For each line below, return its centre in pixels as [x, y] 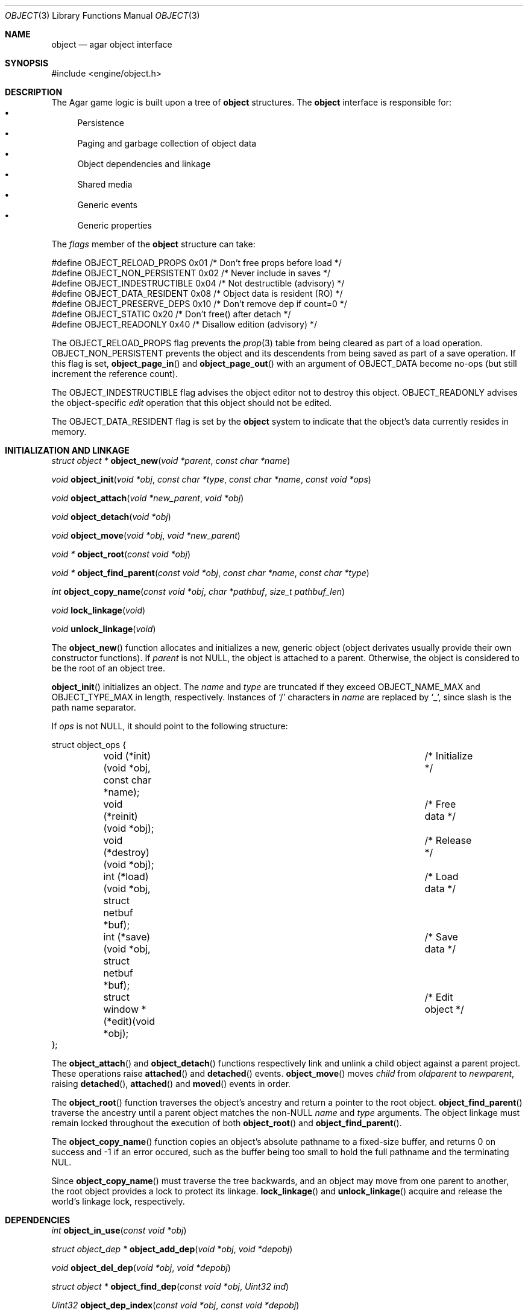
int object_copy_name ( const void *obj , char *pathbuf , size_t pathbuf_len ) [198, 591]
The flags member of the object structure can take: [153, 244]
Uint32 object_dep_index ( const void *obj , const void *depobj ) [175, 1305]
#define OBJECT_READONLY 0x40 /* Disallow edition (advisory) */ [184, 324]
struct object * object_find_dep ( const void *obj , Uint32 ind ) [170, 1286]
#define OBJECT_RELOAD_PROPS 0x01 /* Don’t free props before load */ [196, 263]
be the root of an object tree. [108, 668]
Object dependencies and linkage [144, 164]
